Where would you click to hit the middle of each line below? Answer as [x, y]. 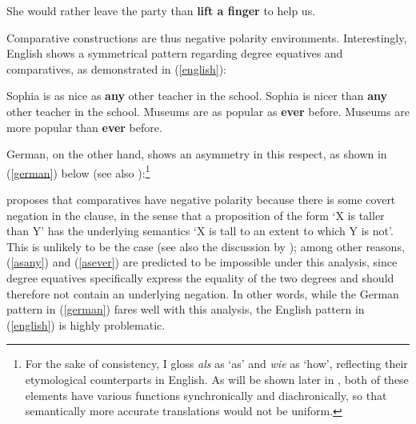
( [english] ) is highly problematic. [86, 324]
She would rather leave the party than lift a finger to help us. [161, 10]
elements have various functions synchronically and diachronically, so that [206, 395]
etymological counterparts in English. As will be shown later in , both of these [217, 379]
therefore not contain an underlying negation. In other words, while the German [203, 293]
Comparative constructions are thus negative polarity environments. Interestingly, [207, 37]
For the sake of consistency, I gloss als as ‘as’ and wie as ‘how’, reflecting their [216, 364]
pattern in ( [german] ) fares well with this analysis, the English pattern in [186, 309]
